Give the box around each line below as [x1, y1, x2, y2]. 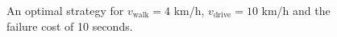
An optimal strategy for [6, 2, 124, 18]
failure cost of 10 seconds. [6, 17, 133, 34]
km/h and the [261, 2, 331, 18]
